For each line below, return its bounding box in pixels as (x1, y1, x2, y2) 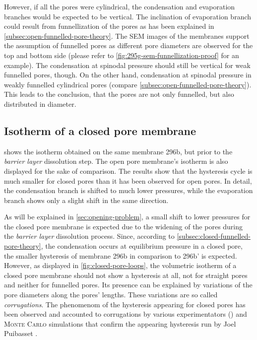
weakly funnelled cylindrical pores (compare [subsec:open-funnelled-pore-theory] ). (4, 79, 252, 89)
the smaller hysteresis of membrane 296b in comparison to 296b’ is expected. (4, 250, 237, 261)
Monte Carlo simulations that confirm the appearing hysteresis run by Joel (4, 318, 236, 329)
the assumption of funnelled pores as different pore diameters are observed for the (4, 40, 253, 51)
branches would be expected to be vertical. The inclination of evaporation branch (4, 11, 252, 21)
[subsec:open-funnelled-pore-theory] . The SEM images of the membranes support (4, 30, 250, 41)
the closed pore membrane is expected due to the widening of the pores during (4, 221, 243, 231)
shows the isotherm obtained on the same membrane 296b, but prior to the (4, 146, 233, 156)
